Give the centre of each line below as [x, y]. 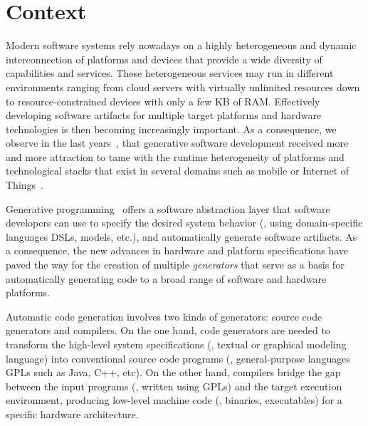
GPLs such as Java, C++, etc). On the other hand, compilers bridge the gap [173, 372]
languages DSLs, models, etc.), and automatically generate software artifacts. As [182, 236]
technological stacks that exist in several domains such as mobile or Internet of [178, 171]
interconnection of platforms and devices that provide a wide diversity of [164, 59]
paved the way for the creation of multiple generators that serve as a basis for [175, 265]
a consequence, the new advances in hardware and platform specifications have [177, 250]
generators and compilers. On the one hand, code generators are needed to [168, 330]
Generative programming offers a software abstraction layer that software [168, 208]
